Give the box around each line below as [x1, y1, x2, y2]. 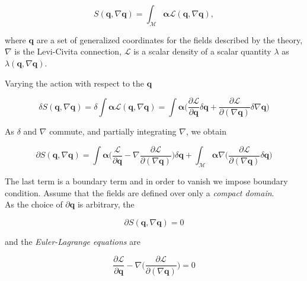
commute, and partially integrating [49, 125, 177, 138]
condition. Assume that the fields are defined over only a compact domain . [5, 186, 274, 199]
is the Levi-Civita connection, [14, 45, 122, 58]
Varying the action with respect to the [5, 76, 145, 89]
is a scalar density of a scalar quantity [133, 45, 271, 58]
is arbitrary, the [77, 198, 135, 210]
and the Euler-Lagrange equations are [5, 235, 140, 247]
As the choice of [5, 198, 63, 210]
